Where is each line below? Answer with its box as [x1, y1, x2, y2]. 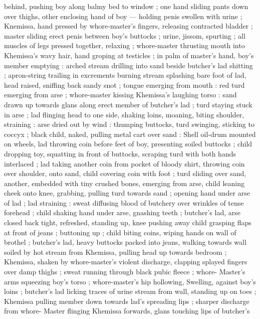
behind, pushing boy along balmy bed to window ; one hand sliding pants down [4, 1, 248, 11]
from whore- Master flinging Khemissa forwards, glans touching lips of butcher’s [4, 305, 250, 316]
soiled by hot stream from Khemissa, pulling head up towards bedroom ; [4, 246, 227, 257]
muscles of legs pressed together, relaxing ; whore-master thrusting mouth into [4, 40, 245, 51]
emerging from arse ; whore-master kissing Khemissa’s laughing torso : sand [4, 89, 237, 100]
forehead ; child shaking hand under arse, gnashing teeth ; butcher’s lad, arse [4, 207, 240, 218]
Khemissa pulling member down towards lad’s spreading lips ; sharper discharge [4, 295, 249, 306]
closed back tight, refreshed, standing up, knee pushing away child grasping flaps [4, 217, 251, 228]
